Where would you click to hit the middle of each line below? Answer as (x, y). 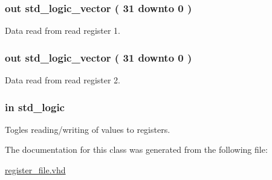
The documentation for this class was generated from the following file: (136, 149)
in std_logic (35, 107)
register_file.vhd (35, 170)
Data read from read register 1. (63, 31)
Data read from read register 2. (63, 80)
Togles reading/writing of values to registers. (88, 129)
